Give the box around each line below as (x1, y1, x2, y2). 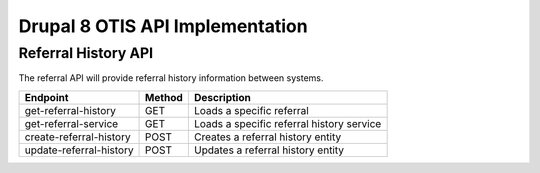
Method (145, 90, 184, 104)
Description (193, 90, 252, 104)
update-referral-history (24, 143, 134, 157)
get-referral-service (24, 116, 119, 130)
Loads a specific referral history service (193, 116, 382, 130)
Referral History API (18, 44, 154, 62)
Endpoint (24, 90, 69, 104)
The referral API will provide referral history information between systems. (18, 72, 324, 84)
